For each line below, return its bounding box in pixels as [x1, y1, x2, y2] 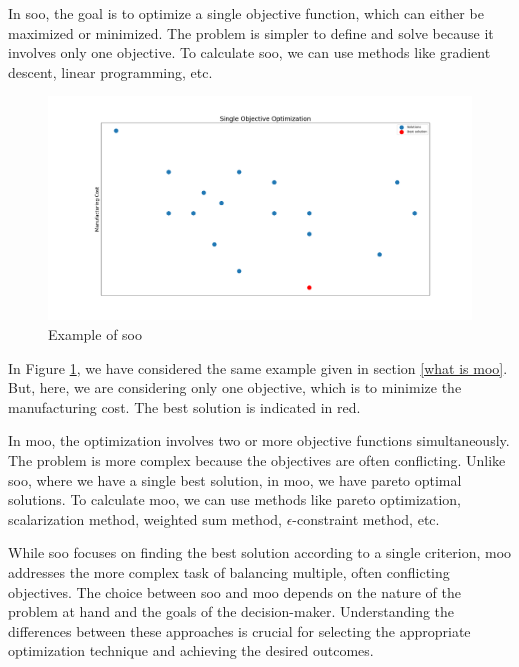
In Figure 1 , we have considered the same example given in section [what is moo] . [8, 357, 508, 378]
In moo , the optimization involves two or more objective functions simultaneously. [8, 430, 510, 451]
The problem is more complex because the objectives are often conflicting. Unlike [8, 449, 506, 470]
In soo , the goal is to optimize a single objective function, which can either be [8, 3, 484, 23]
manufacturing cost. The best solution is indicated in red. [8, 396, 361, 417]
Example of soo [48, 323, 143, 344]
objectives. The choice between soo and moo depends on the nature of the [8, 581, 461, 602]
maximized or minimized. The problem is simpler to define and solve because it [8, 22, 494, 43]
